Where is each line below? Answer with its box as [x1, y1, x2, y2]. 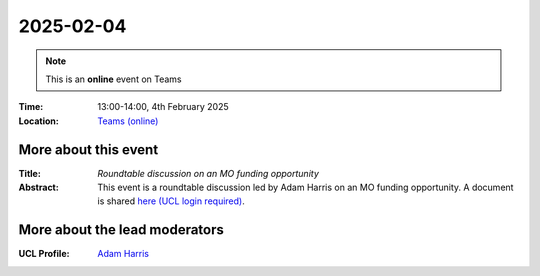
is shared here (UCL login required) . [97, 195, 245, 207]
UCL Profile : [18, 248, 70, 260]
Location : [18, 115, 59, 127]
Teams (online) [97, 115, 159, 127]
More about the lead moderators [18, 221, 225, 239]
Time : [18, 101, 44, 113]
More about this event [18, 141, 159, 158]
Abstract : [18, 181, 59, 194]
